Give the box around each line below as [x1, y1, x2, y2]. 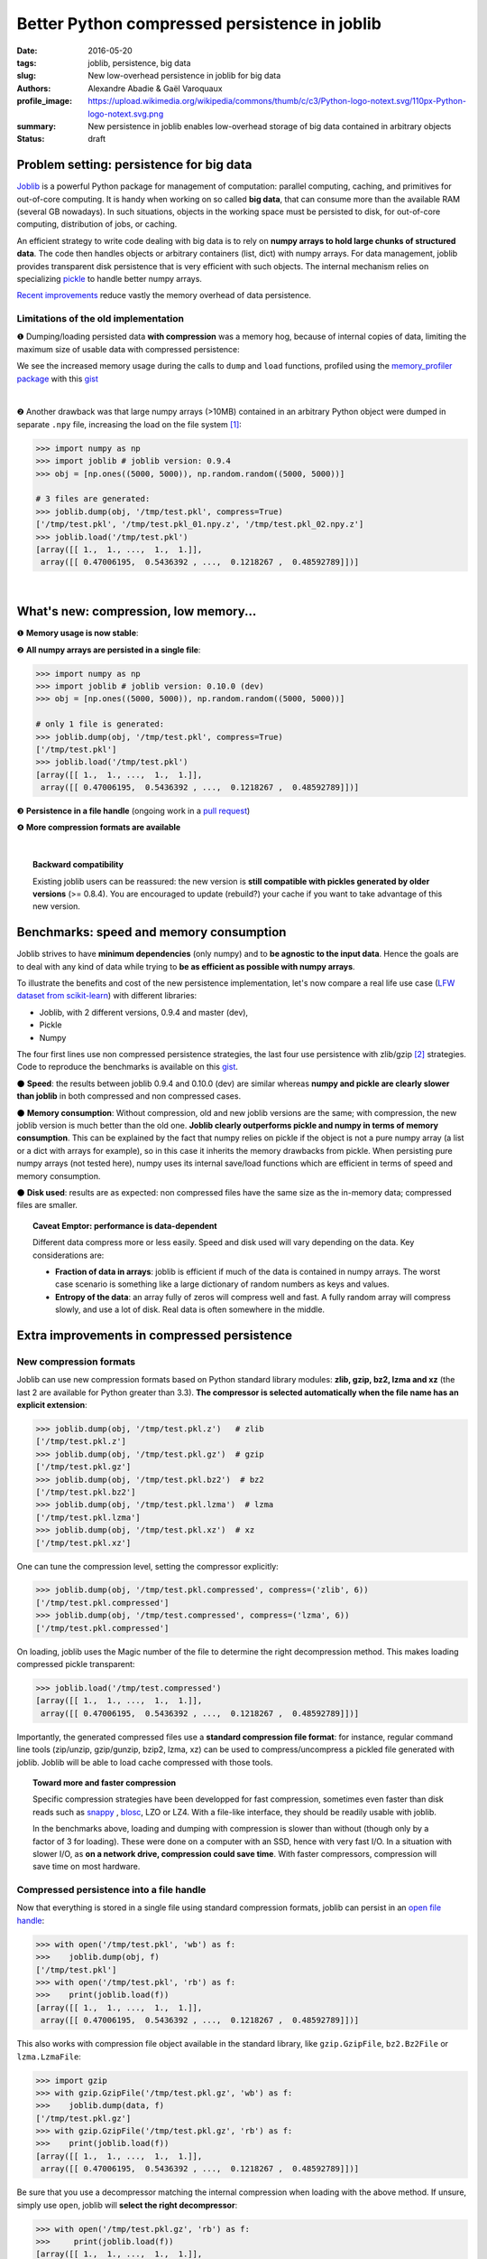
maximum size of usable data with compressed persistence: [16, 343, 241, 354]
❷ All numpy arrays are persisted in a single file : [16, 644, 201, 655]
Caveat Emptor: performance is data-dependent [32, 1220, 217, 1231]
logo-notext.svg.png [87, 108, 164, 119]
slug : [16, 70, 36, 81]
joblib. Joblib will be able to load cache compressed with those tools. [16, 1757, 273, 1767]
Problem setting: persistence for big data [16, 157, 253, 173]
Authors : [16, 82, 51, 94]
